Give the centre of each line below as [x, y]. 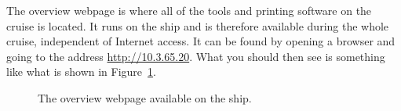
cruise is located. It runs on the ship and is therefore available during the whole [198, 25]
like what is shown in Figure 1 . [81, 72]
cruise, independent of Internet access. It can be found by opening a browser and [201, 41]
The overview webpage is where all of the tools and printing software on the [189, 10]
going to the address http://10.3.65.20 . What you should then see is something [196, 56]
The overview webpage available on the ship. [145, 97]
